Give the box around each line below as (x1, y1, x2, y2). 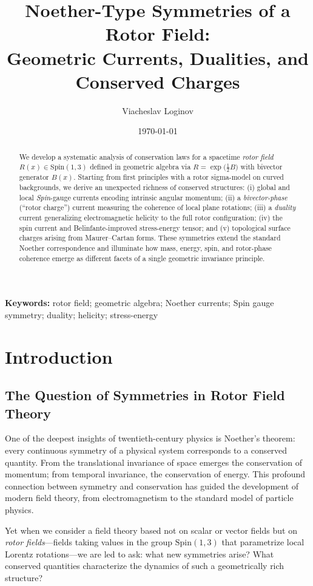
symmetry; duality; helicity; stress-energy (5, 308, 158, 321)
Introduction (5, 344, 113, 369)
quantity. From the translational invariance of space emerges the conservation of (5, 455, 302, 468)
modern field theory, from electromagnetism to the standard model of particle (5, 491, 294, 504)
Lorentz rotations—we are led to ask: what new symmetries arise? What (5, 547, 274, 560)
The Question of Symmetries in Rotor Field (5, 386, 285, 404)
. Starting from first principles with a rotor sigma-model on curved (73, 172, 284, 182)
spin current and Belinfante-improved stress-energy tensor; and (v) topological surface (19, 222, 291, 233)
